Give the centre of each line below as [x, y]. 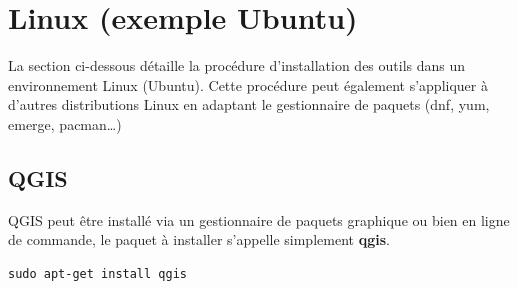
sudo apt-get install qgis [97, 273]
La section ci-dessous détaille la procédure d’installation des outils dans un [237, 65]
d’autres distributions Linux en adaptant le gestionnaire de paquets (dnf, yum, [249, 104]
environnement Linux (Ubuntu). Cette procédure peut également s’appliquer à [248, 84]
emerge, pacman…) [65, 123]
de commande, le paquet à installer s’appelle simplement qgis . [199, 239]
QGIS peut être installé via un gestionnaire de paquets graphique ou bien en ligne [259, 219]
